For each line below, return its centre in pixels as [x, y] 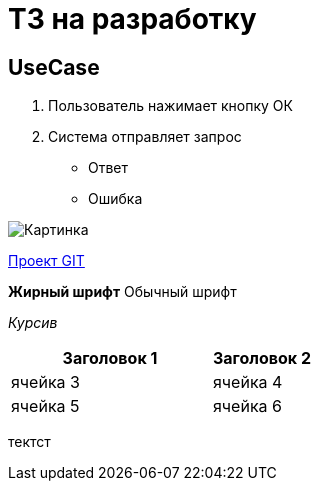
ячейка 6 [247, 406]
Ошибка [115, 199]
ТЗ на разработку [132, 19]
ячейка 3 [45, 382]
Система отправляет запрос [145, 137]
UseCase [54, 67]
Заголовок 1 [110, 358]
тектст [29, 442]
